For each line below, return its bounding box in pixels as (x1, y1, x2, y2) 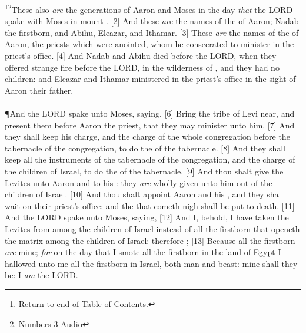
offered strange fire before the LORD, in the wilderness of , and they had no (5, 61, 280, 73)
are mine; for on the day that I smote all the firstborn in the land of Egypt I (5, 246, 281, 258)
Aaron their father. (5, 84, 74, 96)
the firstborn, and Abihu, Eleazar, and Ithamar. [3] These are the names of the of (5, 26, 299, 38)
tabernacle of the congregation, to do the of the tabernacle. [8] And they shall (5, 141, 286, 154)
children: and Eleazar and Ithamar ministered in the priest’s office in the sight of (5, 72, 296, 85)
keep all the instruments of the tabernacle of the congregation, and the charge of (5, 153, 295, 166)
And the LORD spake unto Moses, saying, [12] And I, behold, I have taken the (5, 211, 289, 223)
